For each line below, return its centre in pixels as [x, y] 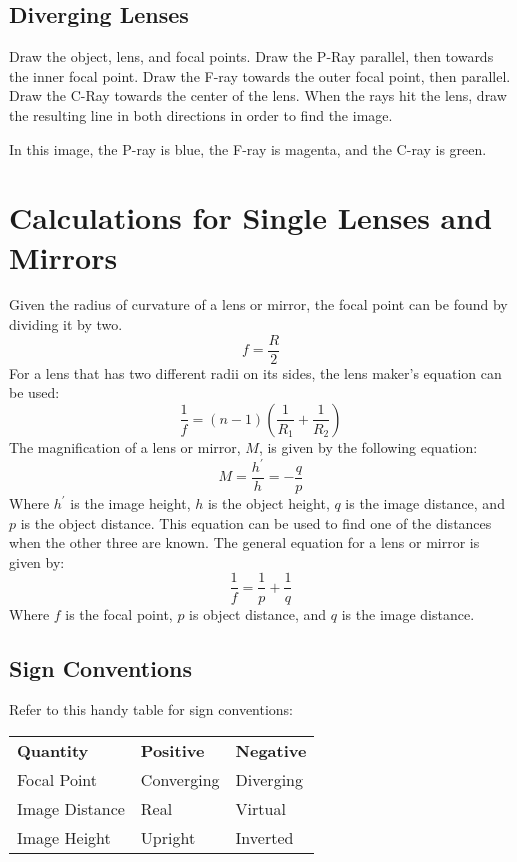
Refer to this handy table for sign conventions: [151, 709]
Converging [180, 779]
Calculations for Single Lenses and [251, 217]
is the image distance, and [425, 503]
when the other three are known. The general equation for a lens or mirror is [244, 542]
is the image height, [130, 503]
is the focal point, [119, 613]
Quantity [53, 750]
